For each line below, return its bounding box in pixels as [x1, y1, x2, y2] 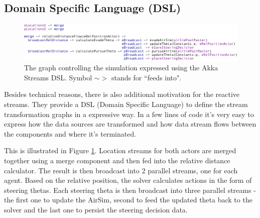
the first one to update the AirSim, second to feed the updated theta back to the [4, 194, 252, 205]
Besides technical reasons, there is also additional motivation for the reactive [4, 89, 239, 99]
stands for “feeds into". [111, 72, 182, 82]
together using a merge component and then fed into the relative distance [4, 155, 230, 165]
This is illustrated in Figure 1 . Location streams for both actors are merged [4, 145, 236, 156]
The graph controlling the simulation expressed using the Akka [24, 62, 218, 73]
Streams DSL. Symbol [24, 72, 92, 82]
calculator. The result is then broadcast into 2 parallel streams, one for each [4, 165, 238, 175]
